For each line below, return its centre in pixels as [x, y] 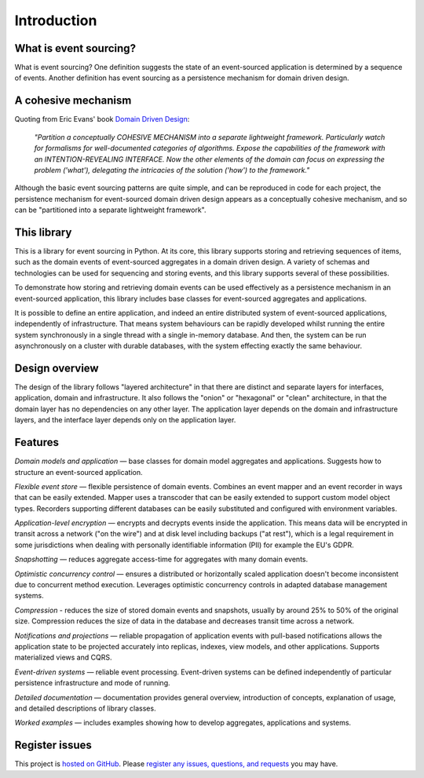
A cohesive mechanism [73, 101]
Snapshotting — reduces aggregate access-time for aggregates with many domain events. [161, 559]
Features [37, 442]
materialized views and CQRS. [63, 657]
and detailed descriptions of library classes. [85, 708]
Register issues [53, 745]
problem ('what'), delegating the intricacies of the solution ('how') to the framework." [172, 170]
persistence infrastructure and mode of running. [92, 683]
